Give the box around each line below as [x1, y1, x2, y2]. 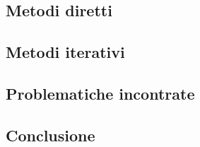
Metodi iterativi [6, 41, 125, 63]
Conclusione [6, 124, 95, 146]
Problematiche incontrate [6, 82, 195, 104]
